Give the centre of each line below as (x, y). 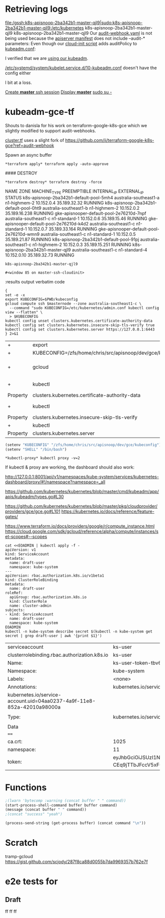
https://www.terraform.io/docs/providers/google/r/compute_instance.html (80, 526)
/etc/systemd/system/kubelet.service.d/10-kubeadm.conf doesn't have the (81, 68)
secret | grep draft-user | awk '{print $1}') (54, 636)
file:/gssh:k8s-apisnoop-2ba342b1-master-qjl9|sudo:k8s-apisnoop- (74, 23)
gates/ (12, 517)
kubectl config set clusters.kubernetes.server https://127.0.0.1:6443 (80, 329)
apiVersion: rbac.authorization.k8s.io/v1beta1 (55, 576)
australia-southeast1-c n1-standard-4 (110, 250)
